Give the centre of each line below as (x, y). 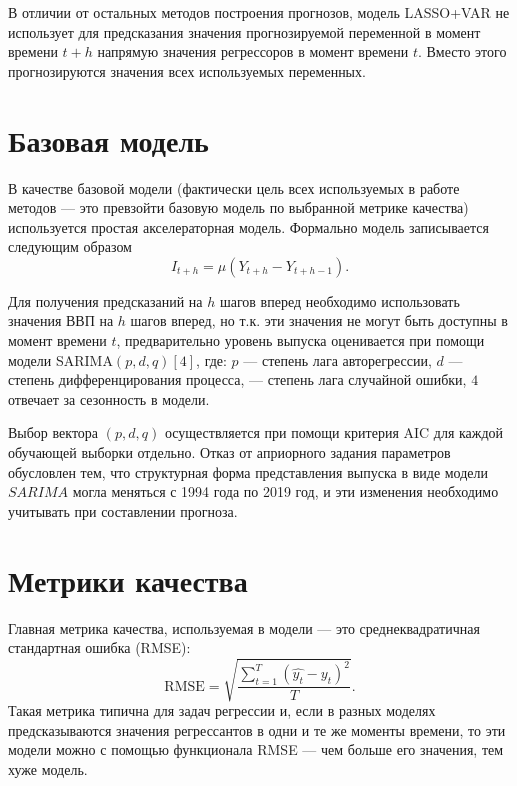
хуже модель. (48, 769)
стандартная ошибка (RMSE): (99, 647)
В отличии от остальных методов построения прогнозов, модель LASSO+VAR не (259, 12)
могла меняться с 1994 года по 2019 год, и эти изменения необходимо (285, 491)
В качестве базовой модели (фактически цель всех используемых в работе (234, 187)
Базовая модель (108, 139)
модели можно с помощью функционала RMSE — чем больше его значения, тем (256, 749)
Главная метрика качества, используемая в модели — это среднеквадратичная (244, 627)
